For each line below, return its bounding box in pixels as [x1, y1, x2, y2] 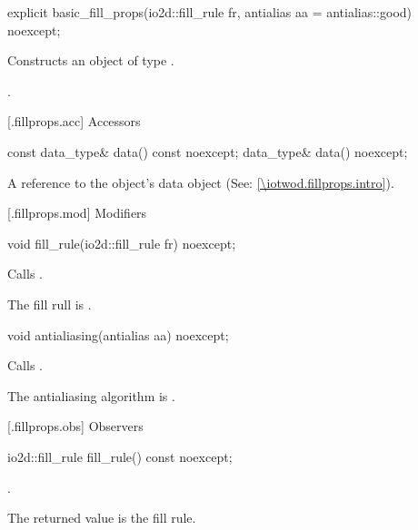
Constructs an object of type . [7, 51, 174, 70]
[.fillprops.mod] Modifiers [7, 203, 147, 222]
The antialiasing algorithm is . [7, 386, 175, 405]
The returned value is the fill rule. [7, 508, 196, 527]
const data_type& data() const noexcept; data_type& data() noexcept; [7, 142, 408, 161]
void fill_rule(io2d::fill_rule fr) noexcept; [7, 233, 236, 252]
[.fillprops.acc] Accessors [7, 112, 141, 131]
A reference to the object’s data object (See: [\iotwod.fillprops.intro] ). [7, 172, 394, 191]
